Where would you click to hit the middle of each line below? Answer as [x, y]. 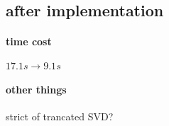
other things [36, 90]
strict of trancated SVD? [60, 116]
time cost [29, 41]
